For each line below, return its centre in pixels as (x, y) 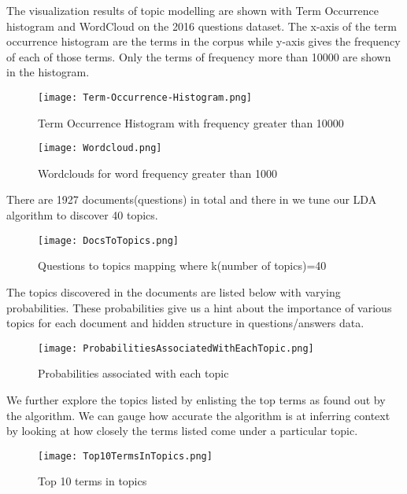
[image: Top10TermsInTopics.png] (125, 456)
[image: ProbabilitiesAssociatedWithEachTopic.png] (176, 348)
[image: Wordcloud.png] (100, 148)
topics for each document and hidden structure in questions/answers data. (185, 323)
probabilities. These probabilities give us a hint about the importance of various (199, 307)
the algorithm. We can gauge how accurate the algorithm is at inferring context (198, 415)
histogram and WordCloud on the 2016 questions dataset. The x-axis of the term (202, 26)
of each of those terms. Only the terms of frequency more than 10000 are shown (199, 56)
